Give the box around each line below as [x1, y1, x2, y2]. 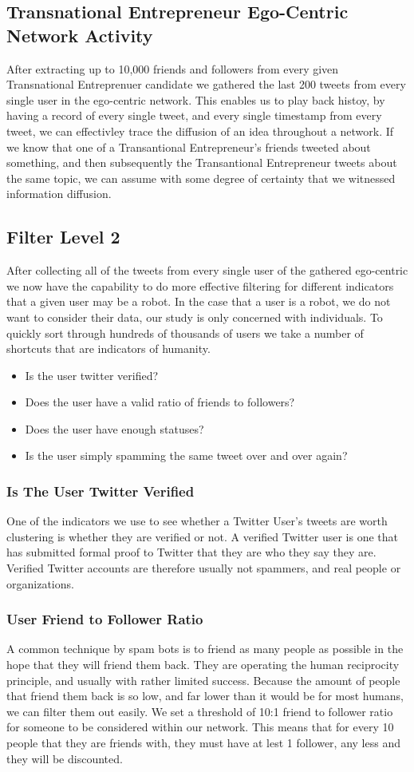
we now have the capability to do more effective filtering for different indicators [6, 277, 394, 294]
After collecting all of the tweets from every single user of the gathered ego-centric [6, 262, 408, 279]
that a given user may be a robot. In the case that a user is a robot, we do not [6, 293, 391, 310]
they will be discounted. [6, 750, 123, 766]
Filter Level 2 [6, 224, 120, 249]
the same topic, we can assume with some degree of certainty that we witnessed [6, 169, 396, 186]
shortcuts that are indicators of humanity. [6, 340, 211, 357]
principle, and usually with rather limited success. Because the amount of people [6, 671, 400, 688]
